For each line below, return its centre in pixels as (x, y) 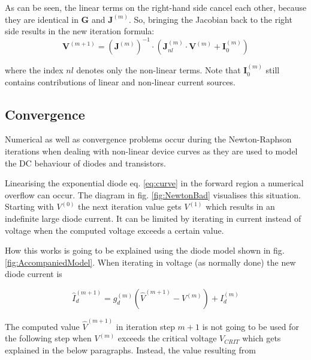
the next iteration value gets (130, 206)
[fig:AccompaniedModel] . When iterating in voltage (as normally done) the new (150, 262)
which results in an (240, 206)
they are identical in (42, 19)
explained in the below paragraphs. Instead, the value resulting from (130, 349)
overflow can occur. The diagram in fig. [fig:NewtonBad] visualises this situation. (153, 194)
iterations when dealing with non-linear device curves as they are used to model (151, 151)
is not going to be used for (250, 326)
